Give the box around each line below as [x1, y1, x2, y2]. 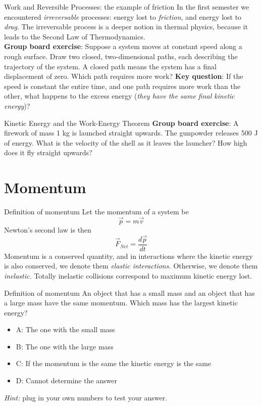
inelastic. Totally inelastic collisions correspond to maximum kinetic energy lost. [4, 270, 252, 281]
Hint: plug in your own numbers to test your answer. [4, 392, 168, 402]
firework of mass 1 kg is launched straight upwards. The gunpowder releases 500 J [4, 127, 258, 138]
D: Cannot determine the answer [16, 375, 118, 386]
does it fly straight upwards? [4, 147, 92, 158]
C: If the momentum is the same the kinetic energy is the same [16, 358, 212, 369]
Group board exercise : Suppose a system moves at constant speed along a [4, 41, 242, 52]
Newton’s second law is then [4, 224, 91, 235]
